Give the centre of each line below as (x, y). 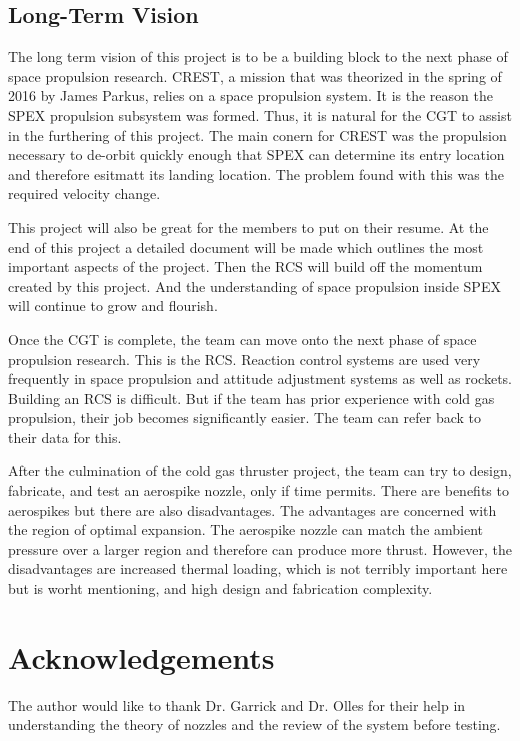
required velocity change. (84, 193)
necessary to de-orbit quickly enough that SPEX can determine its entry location (256, 154)
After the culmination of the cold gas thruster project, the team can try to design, (260, 470)
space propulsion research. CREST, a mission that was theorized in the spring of (255, 75)
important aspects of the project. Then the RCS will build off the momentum (245, 266)
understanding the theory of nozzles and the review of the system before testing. (254, 724)
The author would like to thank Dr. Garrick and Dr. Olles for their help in (237, 704)
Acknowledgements (141, 656)
